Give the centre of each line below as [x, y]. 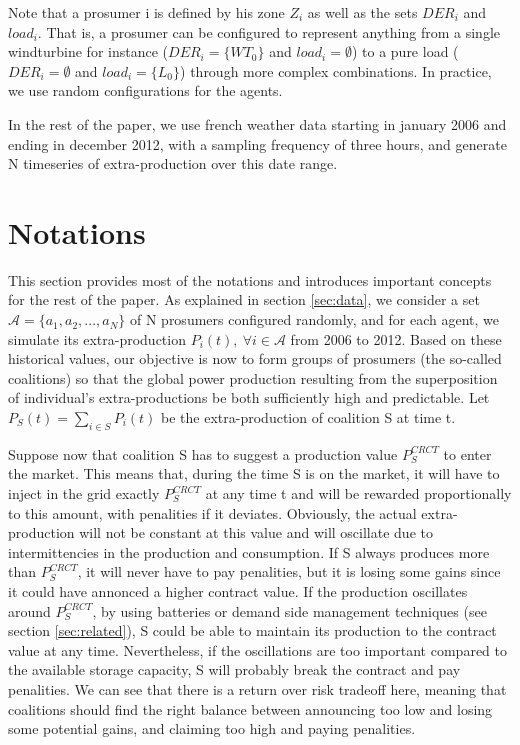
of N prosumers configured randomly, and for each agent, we [314, 319]
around [29, 610]
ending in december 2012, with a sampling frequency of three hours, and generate [257, 143]
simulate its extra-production [97, 338]
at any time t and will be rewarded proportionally [358, 493]
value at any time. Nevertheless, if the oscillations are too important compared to [257, 649]
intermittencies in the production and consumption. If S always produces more [249, 551]
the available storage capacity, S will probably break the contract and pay [234, 669]
